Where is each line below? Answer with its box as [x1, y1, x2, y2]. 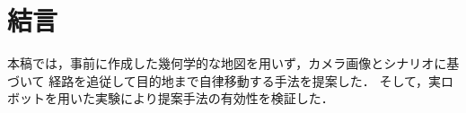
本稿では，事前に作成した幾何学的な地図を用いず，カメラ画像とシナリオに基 [7, 54, 460, 73]
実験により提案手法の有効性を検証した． [94, 89, 334, 108]
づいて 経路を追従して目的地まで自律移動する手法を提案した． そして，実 [7, 71, 442, 90]
